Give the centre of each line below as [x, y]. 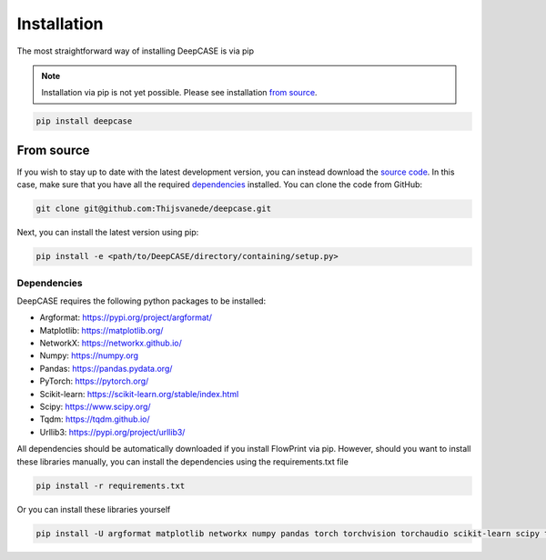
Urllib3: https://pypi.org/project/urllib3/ [112, 432]
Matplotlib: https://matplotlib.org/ [101, 330]
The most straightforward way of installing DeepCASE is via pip [136, 51]
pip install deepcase [84, 121]
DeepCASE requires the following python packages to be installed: [142, 301]
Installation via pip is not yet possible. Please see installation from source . [179, 93]
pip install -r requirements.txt [111, 485]
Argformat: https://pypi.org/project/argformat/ [126, 317]
